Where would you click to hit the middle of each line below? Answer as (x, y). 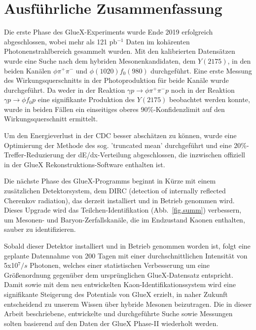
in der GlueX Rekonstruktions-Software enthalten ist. (85, 164)
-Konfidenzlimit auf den (189, 109)
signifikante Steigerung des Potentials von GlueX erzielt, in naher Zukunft (116, 294)
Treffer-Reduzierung (34, 155)
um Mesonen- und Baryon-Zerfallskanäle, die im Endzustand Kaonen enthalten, (125, 219)
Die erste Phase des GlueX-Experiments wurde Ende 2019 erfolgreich (109, 32)
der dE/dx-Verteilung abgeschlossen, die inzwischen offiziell (156, 155)
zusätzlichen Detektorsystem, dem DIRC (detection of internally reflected (115, 191)
